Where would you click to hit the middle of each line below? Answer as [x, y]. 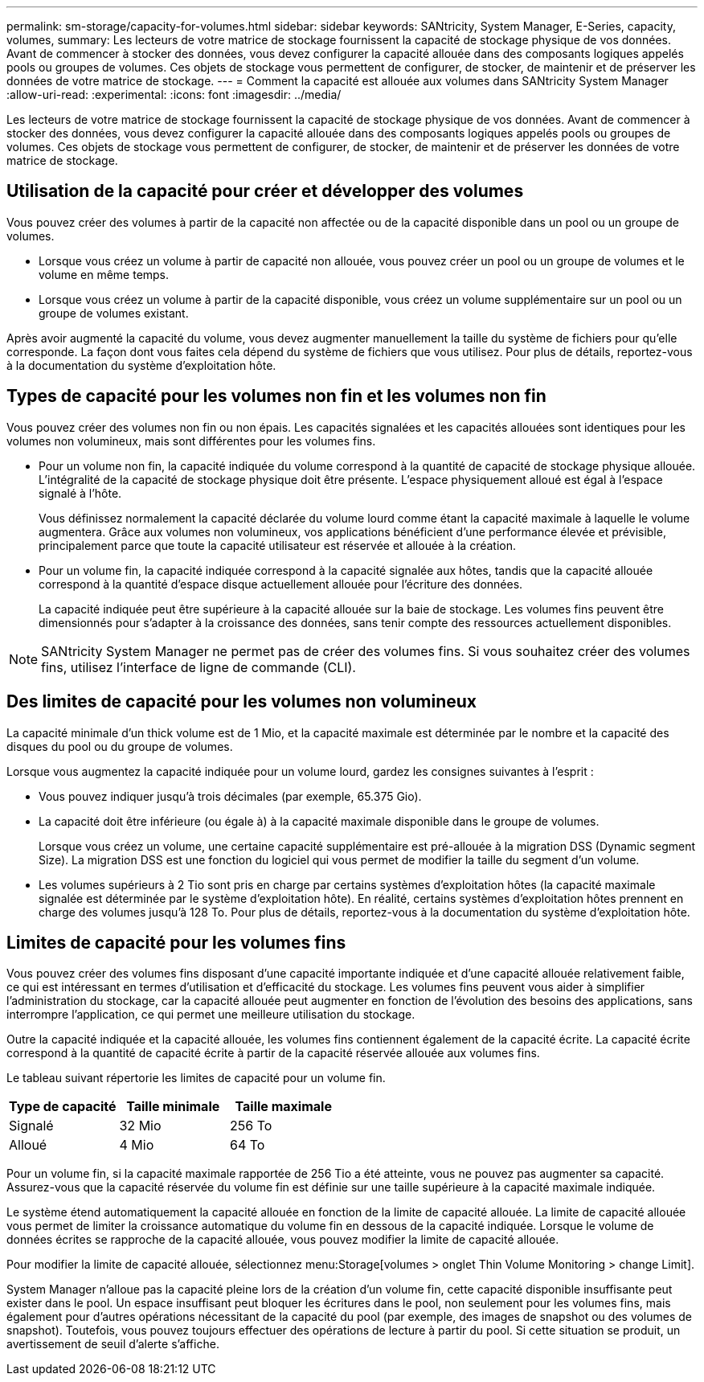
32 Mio [140, 1126]
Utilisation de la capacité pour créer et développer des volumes [265, 191]
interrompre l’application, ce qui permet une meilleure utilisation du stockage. [211, 1015]
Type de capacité [63, 1107]
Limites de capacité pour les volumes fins [176, 942]
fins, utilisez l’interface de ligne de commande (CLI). [199, 667]
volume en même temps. [104, 274]
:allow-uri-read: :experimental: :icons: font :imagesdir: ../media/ [174, 94]
